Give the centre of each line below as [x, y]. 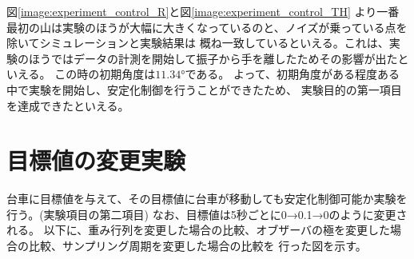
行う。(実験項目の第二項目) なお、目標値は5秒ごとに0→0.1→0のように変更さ [207, 214]
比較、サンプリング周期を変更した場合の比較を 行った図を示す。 [197, 246]
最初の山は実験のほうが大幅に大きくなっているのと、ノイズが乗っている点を [207, 27]
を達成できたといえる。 [68, 105]
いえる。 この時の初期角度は [81, 74]
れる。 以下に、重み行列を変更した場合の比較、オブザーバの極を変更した [199, 230]
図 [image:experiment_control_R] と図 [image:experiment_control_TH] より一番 [203, 11]
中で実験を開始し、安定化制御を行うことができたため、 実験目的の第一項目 [204, 89]
